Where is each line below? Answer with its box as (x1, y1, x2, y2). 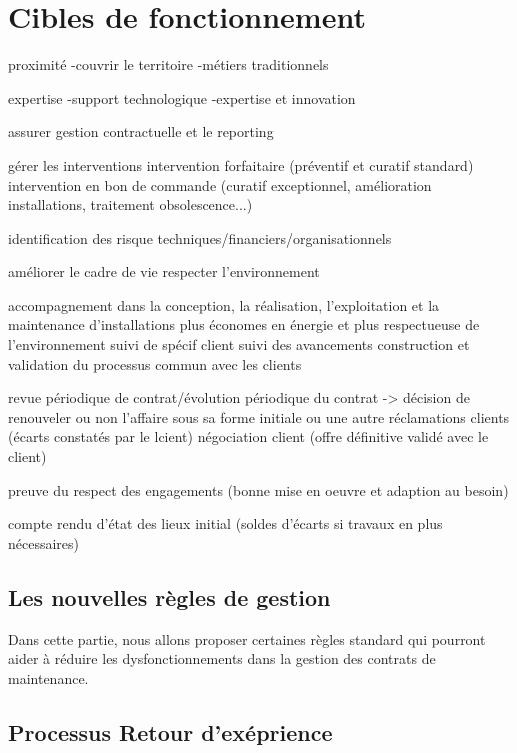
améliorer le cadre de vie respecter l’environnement (8, 261, 320, 282)
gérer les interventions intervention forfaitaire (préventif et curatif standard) (8, 154, 474, 175)
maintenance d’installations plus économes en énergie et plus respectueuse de (8, 314, 480, 335)
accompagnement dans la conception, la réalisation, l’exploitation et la (8, 294, 440, 315)
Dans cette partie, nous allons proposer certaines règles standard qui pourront (8, 628, 486, 649)
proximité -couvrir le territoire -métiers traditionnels (8, 54, 329, 75)
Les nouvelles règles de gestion (8, 581, 331, 612)
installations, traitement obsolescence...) (8, 194, 253, 215)
